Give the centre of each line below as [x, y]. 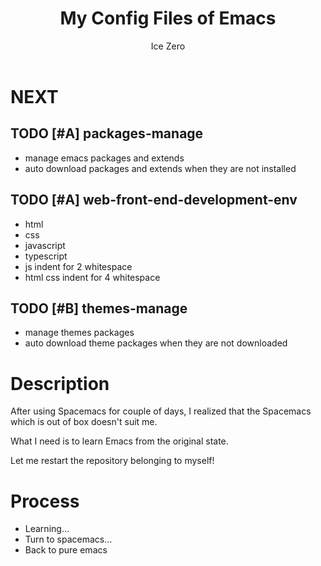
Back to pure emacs [66, 550]
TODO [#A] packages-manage [107, 133]
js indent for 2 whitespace [78, 266]
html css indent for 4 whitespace [92, 277]
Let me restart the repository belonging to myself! [112, 461]
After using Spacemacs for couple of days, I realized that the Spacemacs [161, 411]
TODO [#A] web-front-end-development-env [154, 200]
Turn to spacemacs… [68, 539]
